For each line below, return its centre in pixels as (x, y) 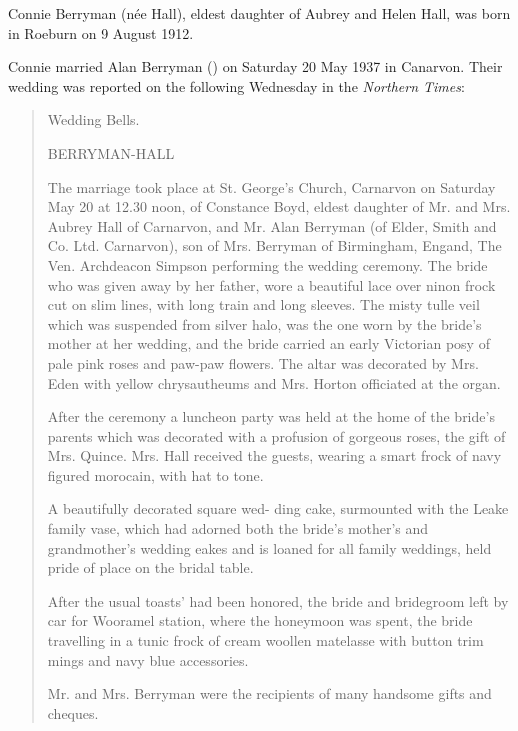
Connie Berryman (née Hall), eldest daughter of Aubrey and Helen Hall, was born (259, 13)
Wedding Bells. (93, 119)
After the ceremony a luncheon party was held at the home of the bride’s (271, 416)
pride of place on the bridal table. (150, 567)
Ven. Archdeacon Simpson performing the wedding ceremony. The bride (267, 264)
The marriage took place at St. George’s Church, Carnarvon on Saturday (271, 186)
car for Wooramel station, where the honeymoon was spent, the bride (260, 620)
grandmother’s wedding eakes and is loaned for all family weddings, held (269, 547)
